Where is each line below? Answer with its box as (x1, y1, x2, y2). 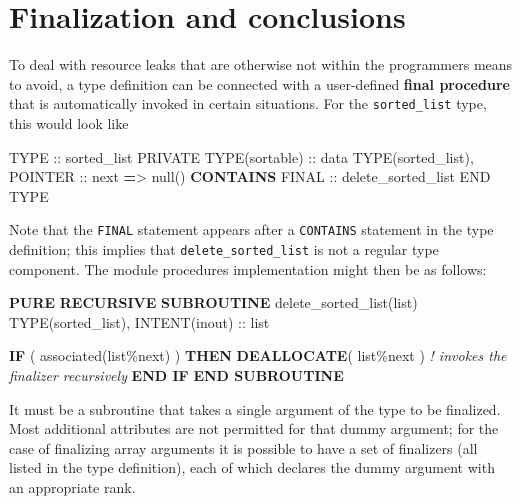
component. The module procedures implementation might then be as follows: (9, 258, 487, 279)
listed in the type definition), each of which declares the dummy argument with (9, 457, 495, 478)
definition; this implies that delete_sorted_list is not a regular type (9, 239, 439, 259)
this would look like (9, 112, 129, 133)
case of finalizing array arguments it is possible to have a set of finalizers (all (9, 437, 478, 458)
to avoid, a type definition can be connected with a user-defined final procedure (9, 73, 510, 94)
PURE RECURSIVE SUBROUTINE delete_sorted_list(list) (9, 292, 418, 313)
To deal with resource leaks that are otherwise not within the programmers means (9, 54, 513, 75)
